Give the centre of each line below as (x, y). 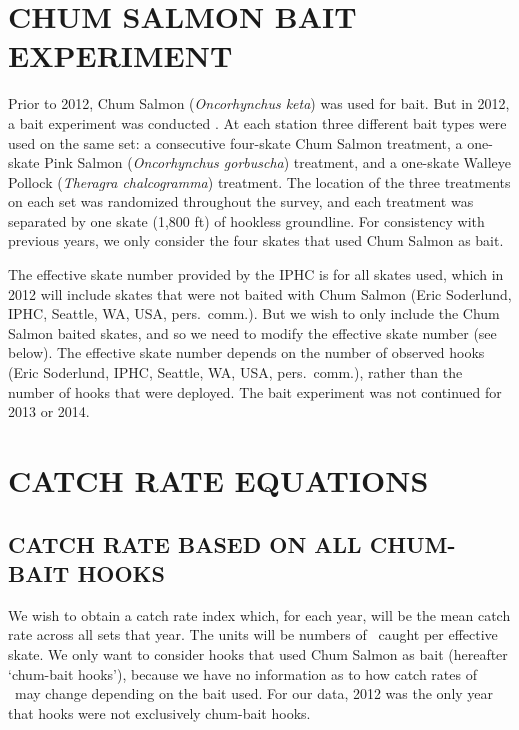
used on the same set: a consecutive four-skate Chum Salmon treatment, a (235, 142)
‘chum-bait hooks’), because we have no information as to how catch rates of (242, 673)
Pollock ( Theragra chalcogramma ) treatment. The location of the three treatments (259, 181)
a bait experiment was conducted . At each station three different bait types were (257, 122)
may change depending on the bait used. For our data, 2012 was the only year (254, 693)
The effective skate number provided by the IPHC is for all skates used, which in (256, 274)
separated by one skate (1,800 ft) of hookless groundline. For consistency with (246, 220)
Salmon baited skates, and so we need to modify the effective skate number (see (252, 332)
